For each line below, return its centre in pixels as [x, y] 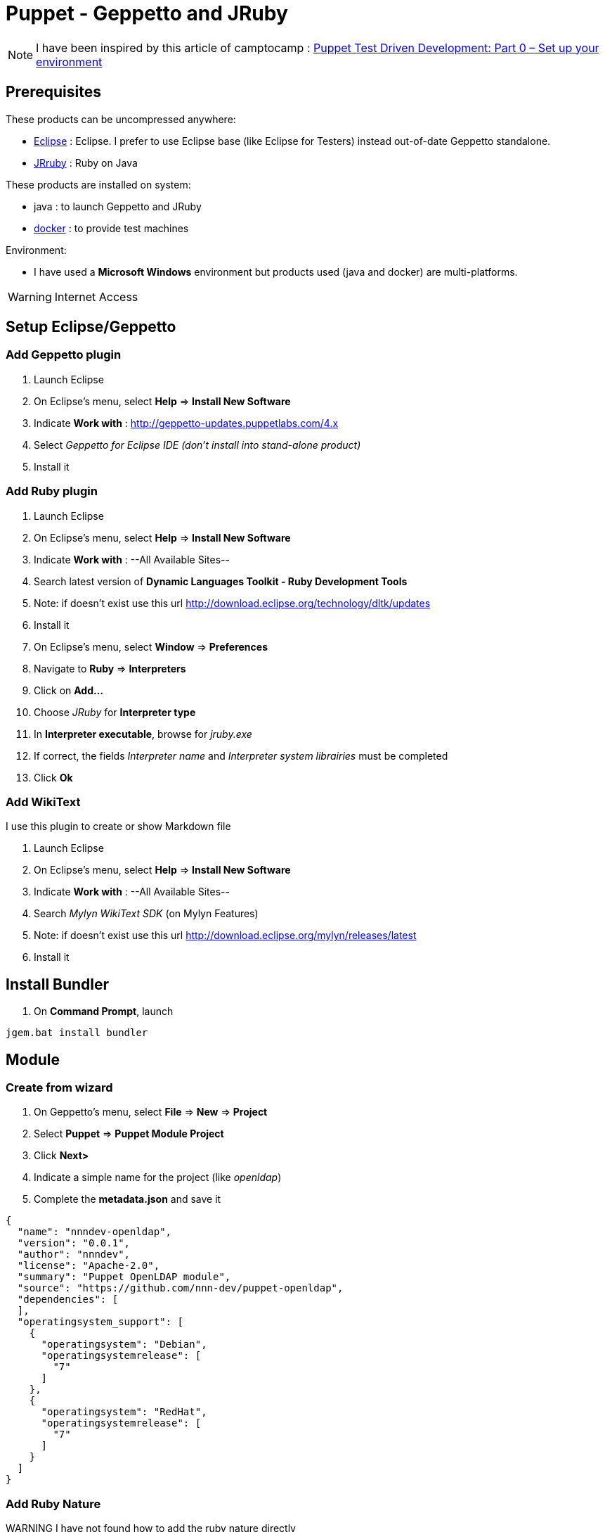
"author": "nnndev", [74, 1255]
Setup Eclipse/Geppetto [91, 327]
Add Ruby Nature [53, 1504]
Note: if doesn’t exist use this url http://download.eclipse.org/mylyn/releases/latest [225, 936]
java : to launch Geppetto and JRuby [118, 206]
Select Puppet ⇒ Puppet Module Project [129, 1134]
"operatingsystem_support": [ [100, 1322]
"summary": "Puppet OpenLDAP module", [124, 1277]
